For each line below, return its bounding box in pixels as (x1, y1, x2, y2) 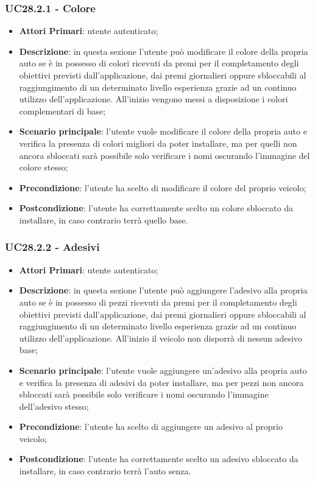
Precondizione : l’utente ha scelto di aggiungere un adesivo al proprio (19, 420, 283, 433)
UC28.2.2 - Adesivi (5, 239, 100, 255)
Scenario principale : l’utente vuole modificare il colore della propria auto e (19, 125, 307, 138)
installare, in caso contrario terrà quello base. (19, 213, 188, 226)
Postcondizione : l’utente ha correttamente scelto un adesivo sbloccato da (19, 452, 299, 465)
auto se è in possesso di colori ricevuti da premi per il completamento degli (19, 57, 299, 69)
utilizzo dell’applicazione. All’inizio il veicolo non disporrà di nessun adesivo (19, 331, 302, 344)
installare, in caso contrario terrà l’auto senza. (19, 465, 191, 477)
